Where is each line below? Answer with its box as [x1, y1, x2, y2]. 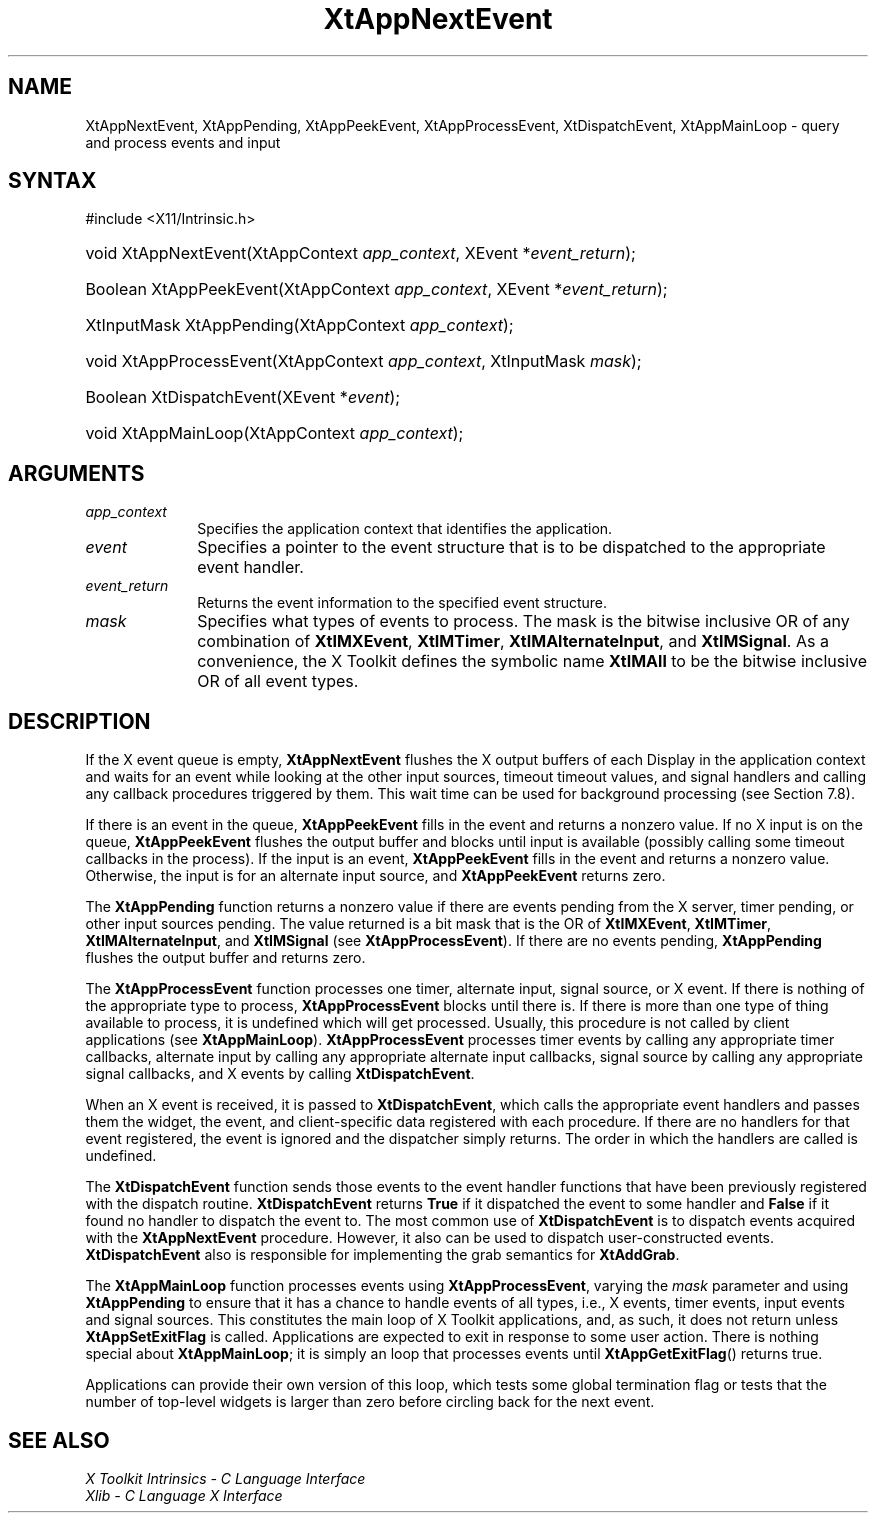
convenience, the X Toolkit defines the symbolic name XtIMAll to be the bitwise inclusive [197, 651, 868, 672]
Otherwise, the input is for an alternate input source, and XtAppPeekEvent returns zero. [85, 867, 666, 885]
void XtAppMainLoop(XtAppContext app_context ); [85, 423, 464, 444]
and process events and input [85, 133, 281, 151]
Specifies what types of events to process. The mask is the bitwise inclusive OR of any [197, 611, 850, 632]
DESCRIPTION [8, 708, 151, 734]
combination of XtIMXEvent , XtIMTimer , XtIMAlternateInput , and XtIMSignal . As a [197, 631, 829, 652]
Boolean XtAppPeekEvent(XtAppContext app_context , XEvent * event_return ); [85, 279, 668, 300]
